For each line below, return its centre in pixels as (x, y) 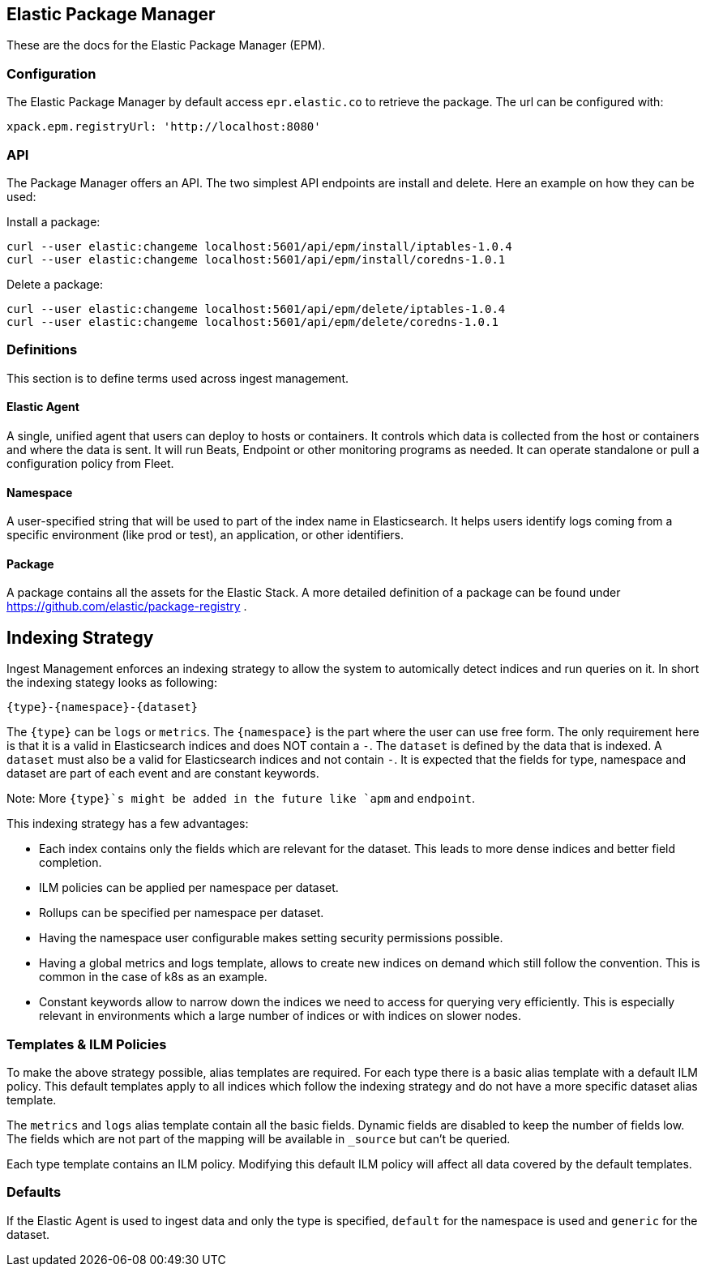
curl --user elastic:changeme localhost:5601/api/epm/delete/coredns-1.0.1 (252, 321)
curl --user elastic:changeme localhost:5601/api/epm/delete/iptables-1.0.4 (256, 309)
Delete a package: (55, 284)
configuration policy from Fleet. (90, 463)
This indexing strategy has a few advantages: (128, 824)
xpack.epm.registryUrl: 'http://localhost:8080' (164, 127)
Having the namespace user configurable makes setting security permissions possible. (271, 938)
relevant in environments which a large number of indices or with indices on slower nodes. (280, 1016)
